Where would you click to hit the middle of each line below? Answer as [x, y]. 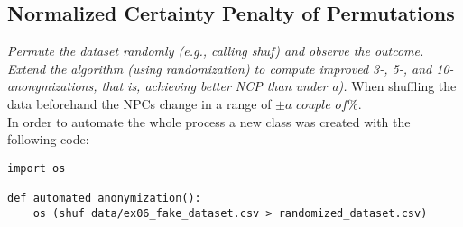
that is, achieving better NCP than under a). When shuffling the [279, 86]
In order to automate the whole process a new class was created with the [209, 121]
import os [37, 168]
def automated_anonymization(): [104, 199]
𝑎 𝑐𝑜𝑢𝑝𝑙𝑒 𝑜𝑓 [316, 105]
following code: [48, 139]
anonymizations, [52, 86]
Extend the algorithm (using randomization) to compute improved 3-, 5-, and [220, 68]
